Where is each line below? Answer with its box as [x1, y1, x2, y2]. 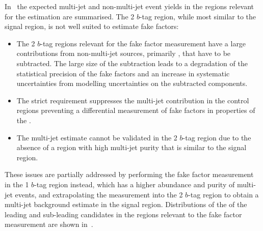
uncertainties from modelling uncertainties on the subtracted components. [16, 78, 248, 89]
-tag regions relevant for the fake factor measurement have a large [40, 38, 246, 48]
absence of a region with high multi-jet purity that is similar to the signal [16, 142, 247, 153]
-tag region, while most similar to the [139, 11, 256, 21]
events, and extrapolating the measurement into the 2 [15, 189, 183, 199]
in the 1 [5, 179, 29, 189]
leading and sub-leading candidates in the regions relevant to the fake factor [5, 209, 242, 219]
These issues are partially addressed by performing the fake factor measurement [5, 169, 254, 180]
